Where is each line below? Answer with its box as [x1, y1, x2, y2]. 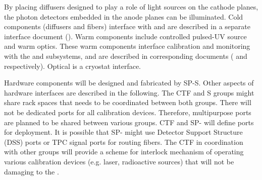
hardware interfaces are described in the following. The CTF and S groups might [4, 87, 254, 98]
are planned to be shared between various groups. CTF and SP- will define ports [4, 117, 254, 127]
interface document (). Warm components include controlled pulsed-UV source [4, 31, 247, 41]
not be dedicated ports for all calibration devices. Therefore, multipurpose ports [4, 107, 251, 117]
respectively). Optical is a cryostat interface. [4, 60, 141, 71]
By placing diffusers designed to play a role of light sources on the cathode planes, [4, 2, 258, 12]
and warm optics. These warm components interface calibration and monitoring [4, 41, 250, 51]
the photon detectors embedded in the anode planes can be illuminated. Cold [4, 11, 243, 22]
